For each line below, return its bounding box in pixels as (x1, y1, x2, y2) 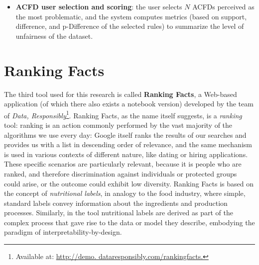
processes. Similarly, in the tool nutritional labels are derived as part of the (4, 207, 233, 218)
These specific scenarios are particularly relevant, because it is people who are (4, 159, 242, 169)
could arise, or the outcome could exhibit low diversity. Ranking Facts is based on (4, 178, 254, 188)
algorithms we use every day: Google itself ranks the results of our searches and (4, 129, 247, 140)
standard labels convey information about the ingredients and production (4, 197, 228, 208)
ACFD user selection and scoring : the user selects (15, 1, 182, 11)
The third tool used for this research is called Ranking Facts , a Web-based (4, 88, 237, 99)
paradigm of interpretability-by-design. (4, 227, 122, 237)
